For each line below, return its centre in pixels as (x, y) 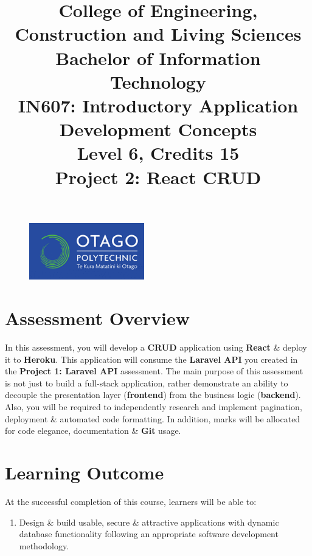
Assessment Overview (98, 318)
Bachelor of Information (158, 57)
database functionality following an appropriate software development (149, 534)
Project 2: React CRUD (158, 177)
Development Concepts (158, 129)
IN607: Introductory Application (158, 105)
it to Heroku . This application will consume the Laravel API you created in (151, 359)
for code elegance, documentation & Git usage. (93, 431)
